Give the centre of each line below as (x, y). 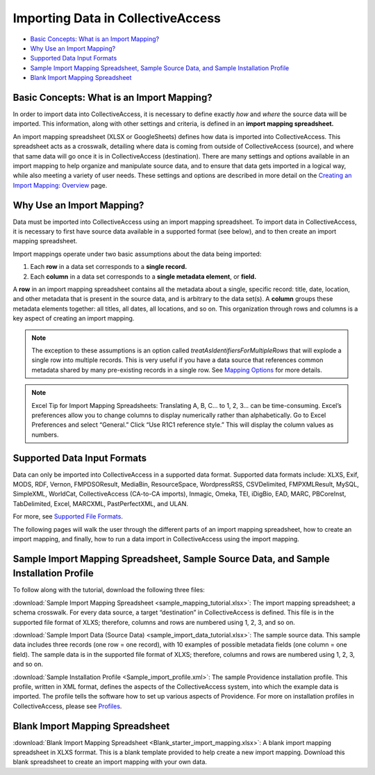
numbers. (45, 434)
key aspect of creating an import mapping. (74, 318)
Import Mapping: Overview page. (60, 185)
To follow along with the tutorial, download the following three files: (109, 590)
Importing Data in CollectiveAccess (117, 18)
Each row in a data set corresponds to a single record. (109, 267)
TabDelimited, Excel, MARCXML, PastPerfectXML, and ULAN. (101, 503)
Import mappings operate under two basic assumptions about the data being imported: (137, 254)
